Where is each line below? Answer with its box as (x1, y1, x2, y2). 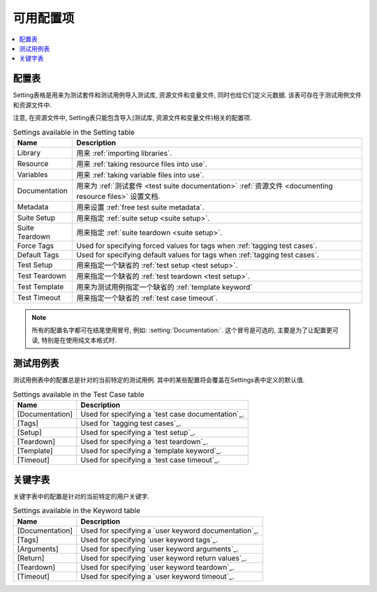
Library (17, 147, 41, 157)
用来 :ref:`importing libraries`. (76, 148, 172, 158)
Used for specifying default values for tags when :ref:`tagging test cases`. (76, 250, 319, 260)
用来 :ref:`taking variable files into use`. (76, 170, 205, 179)
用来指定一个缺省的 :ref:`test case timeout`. (76, 293, 218, 303)
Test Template (17, 281, 64, 291)
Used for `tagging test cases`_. (80, 419, 182, 429)
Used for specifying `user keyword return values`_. (80, 553, 247, 563)
